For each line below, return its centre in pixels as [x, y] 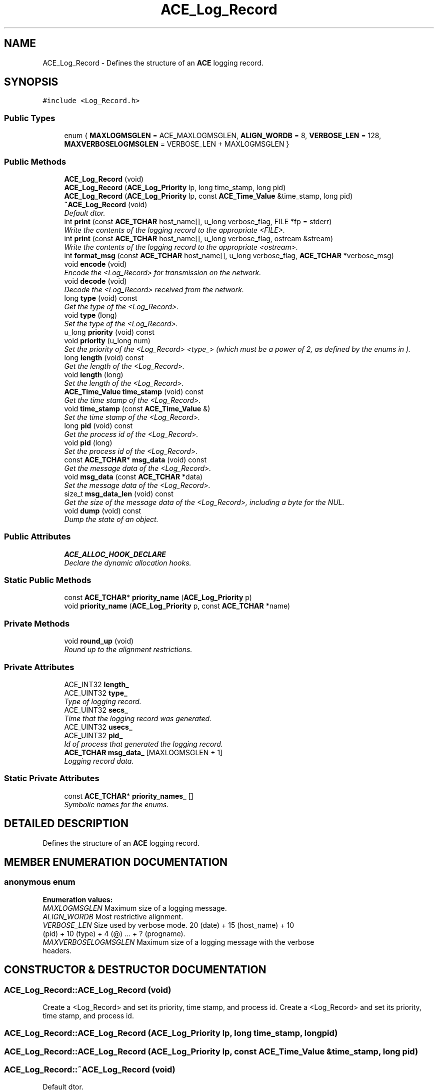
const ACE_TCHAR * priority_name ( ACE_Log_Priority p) [158, 598]
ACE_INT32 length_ [96, 684]
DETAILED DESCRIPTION [66, 824]
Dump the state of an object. [111, 519]
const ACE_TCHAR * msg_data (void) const [135, 459]
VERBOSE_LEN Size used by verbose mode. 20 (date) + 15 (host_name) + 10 [168, 925]
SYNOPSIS [31, 82]
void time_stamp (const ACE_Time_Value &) [137, 408]
